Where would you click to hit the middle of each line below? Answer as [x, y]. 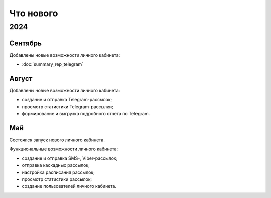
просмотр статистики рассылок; [57, 179]
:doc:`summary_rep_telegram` [53, 64]
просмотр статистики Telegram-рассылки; [67, 107]
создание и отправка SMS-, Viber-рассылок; [70, 158]
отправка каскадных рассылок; [56, 165]
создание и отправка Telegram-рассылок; [67, 100]
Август [21, 78]
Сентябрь [26, 43]
